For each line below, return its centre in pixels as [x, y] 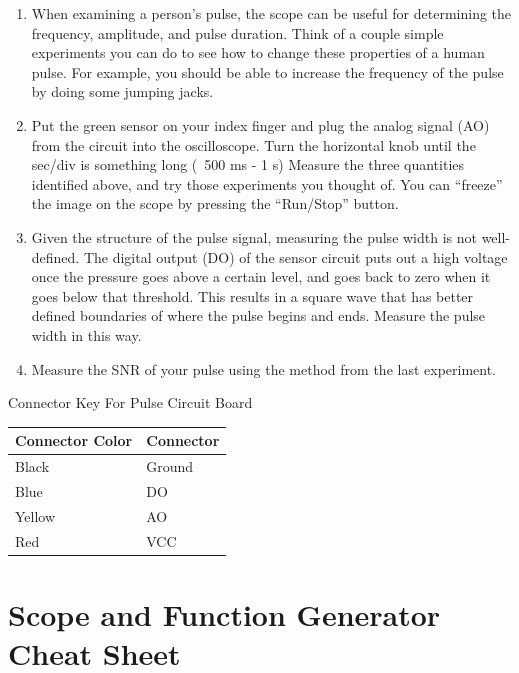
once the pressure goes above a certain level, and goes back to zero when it [261, 276]
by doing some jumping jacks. [122, 91]
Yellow [35, 515]
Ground [170, 466]
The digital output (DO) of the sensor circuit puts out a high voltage [295, 256]
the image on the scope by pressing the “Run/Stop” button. [215, 203]
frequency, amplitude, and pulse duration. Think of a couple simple [237, 32]
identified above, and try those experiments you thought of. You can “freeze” [267, 183]
